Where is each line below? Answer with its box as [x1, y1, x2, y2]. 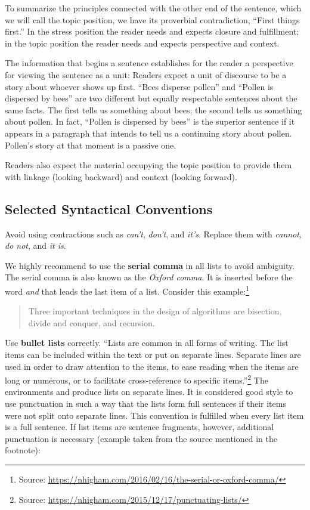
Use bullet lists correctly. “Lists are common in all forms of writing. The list [5, 336, 289, 349]
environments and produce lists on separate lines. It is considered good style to [5, 385, 293, 398]
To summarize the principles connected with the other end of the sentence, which [5, 2, 302, 14]
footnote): [5, 444, 41, 456]
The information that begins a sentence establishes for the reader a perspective [5, 57, 293, 69]
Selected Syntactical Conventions [5, 199, 213, 218]
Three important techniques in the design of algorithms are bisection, [28, 305, 282, 317]
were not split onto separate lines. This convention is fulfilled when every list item [5, 409, 304, 421]
